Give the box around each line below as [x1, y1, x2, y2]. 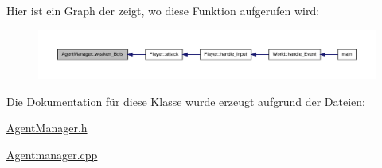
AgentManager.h [6, 119, 88, 136]
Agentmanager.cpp [6, 147, 98, 163]
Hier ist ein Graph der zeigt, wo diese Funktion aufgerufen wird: [6, 2, 320, 18]
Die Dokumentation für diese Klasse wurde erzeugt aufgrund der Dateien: [6, 92, 365, 109]
